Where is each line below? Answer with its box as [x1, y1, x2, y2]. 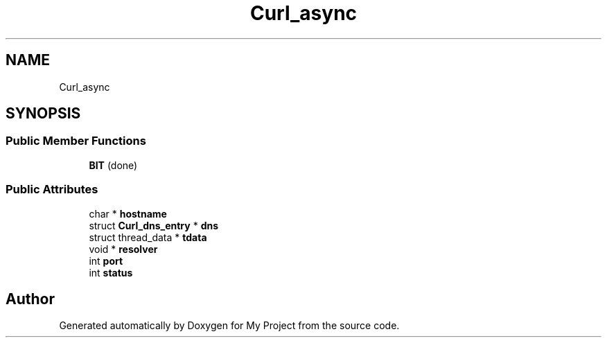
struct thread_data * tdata [89, 231, 207, 243]
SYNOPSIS [6, 105, 81, 123]
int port [89, 254, 123, 267]
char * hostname [89, 207, 167, 220]
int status [89, 266, 133, 279]
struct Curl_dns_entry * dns [89, 219, 219, 231]
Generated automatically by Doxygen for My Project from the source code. [59, 319, 400, 332]
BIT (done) [89, 159, 138, 171]
